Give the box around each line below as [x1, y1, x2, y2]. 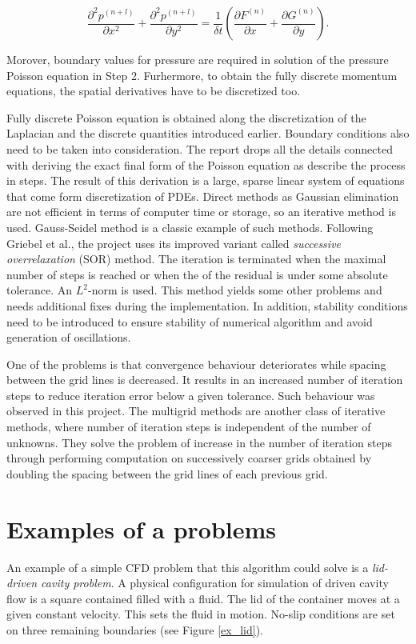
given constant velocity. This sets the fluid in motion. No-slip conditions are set [6, 606, 395, 622]
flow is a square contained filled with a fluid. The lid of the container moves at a [6, 590, 400, 606]
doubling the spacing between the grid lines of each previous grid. [6, 465, 328, 482]
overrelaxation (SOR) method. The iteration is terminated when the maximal [6, 250, 386, 267]
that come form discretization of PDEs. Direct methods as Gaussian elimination [6, 187, 399, 204]
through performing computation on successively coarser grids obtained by [6, 450, 372, 466]
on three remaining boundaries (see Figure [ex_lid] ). [6, 621, 263, 638]
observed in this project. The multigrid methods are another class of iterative [6, 402, 386, 419]
